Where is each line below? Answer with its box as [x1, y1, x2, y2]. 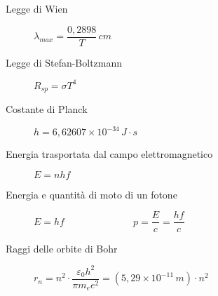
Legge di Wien [6, 1, 68, 15]
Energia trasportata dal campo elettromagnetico [6, 147, 213, 161]
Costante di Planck [6, 102, 88, 116]
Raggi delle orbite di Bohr [6, 241, 118, 255]
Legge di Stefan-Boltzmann [6, 55, 123, 69]
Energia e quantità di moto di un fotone [6, 187, 177, 201]
